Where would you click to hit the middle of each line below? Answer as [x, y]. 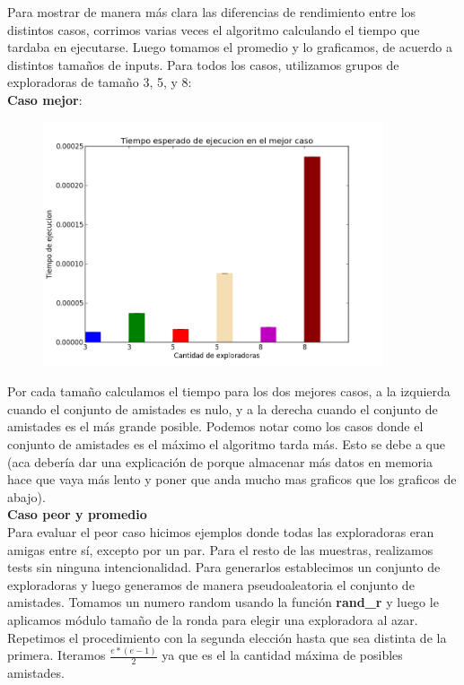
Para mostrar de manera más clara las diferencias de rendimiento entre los [212, 12]
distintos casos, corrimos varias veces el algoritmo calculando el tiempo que [214, 29]
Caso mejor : [45, 99]
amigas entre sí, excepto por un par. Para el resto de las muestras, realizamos [220, 549]
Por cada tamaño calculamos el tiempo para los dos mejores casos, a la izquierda [229, 391]
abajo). [26, 496]
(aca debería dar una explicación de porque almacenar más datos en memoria [220, 461]
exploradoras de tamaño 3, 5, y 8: [100, 82]
